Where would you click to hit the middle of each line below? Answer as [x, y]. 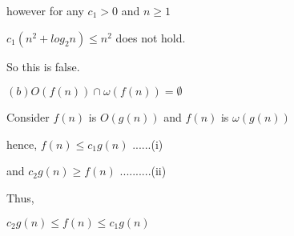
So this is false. [43, 66]
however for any [45, 10]
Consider [28, 117]
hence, [22, 144]
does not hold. [151, 37]
